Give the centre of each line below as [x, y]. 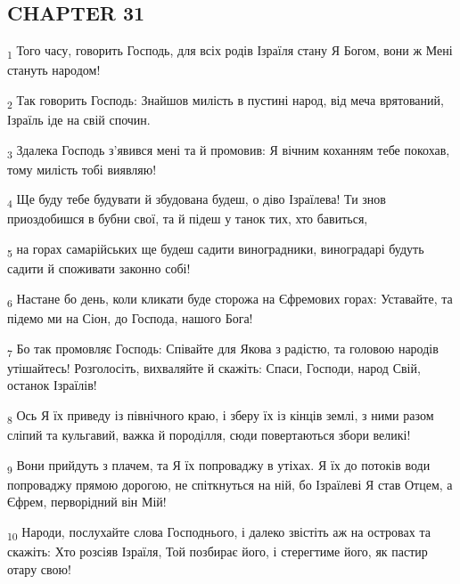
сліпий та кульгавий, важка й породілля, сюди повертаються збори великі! [209, 434]
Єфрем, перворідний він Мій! [87, 502]
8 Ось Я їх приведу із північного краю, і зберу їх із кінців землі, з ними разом [221, 416]
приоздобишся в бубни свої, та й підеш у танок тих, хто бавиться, [188, 219]
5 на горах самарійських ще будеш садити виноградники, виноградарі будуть [216, 250]
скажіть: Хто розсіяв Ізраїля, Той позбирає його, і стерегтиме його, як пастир [218, 551]
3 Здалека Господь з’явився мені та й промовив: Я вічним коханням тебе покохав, [229, 150]
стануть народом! [54, 70]
